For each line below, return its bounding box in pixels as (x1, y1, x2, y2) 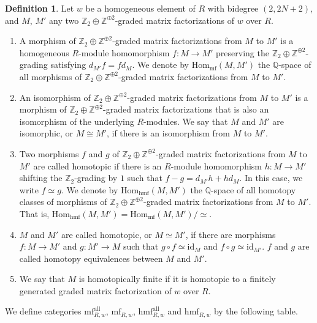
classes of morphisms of (19, 195, 107, 208)
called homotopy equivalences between (19, 251, 163, 264)
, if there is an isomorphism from (106, 127, 230, 139)
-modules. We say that (143, 114, 228, 127)
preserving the (216, 46, 269, 59)
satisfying (50, 58, 86, 71)
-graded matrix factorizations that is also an (103, 103, 269, 116)
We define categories (5, 305, 82, 317)
